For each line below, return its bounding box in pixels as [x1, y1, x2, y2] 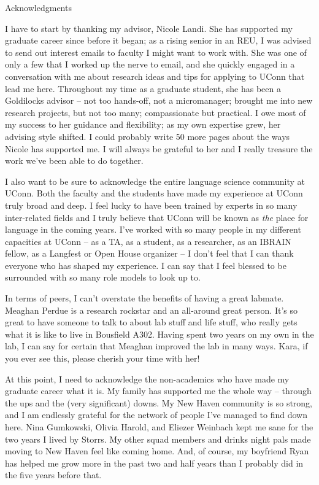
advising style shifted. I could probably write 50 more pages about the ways [5, 130, 290, 142]
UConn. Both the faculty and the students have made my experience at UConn [5, 187, 303, 200]
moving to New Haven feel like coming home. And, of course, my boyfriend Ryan [5, 444, 309, 457]
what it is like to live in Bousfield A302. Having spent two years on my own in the [5, 327, 314, 340]
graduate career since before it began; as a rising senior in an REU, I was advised [5, 34, 312, 47]
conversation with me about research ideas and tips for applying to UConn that [5, 69, 305, 82]
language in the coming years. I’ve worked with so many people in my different [5, 223, 301, 236]
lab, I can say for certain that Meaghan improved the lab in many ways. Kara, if [5, 340, 308, 352]
